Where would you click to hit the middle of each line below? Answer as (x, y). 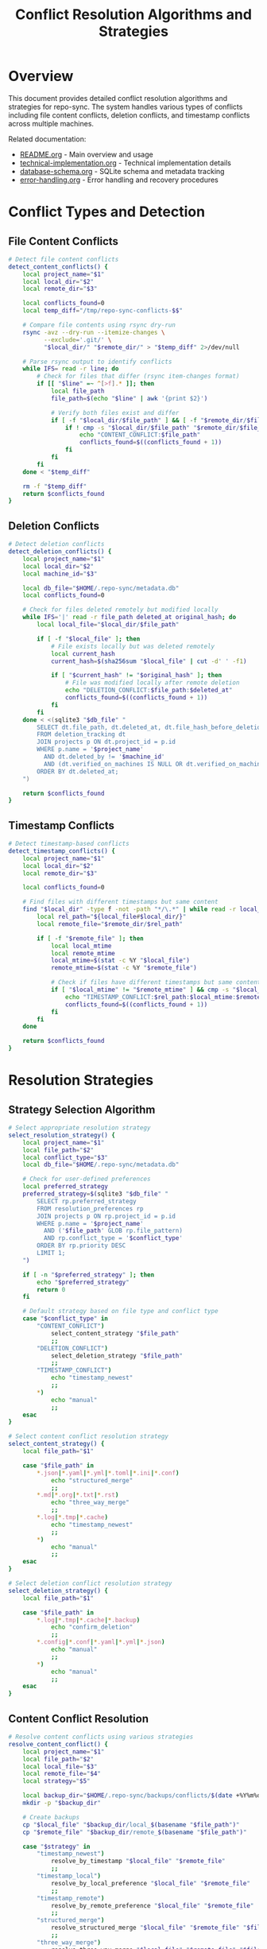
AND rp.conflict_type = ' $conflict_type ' (113, 1238)
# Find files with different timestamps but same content (120, 902)
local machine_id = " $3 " (60, 574)
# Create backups (51, 1817)
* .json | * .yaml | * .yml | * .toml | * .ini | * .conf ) (108, 1473)
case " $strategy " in (56, 1846)
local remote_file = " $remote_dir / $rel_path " (110, 924)
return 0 (51, 1289)
